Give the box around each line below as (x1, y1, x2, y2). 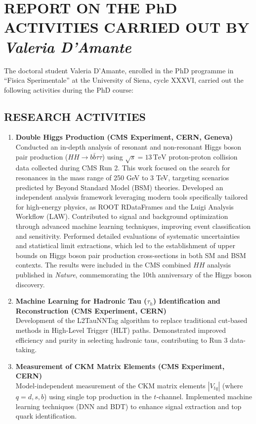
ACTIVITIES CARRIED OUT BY (4, 17, 250, 37)
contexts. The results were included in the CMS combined (15, 260, 191, 270)
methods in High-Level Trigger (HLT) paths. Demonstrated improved (15, 324, 226, 335)
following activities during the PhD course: (4, 84, 133, 95)
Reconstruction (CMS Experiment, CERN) (15, 305, 167, 316)
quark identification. (15, 411, 77, 421)
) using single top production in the (44, 391, 152, 401)
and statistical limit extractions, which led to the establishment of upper (15, 240, 235, 251)
